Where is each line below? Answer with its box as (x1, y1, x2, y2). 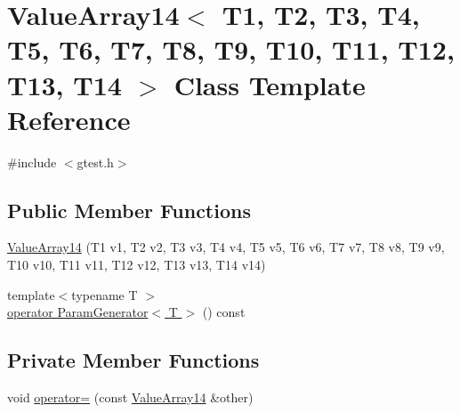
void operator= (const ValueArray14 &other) (7, 388, 254, 407)
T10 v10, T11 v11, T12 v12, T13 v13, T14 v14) (7, 255, 266, 274)
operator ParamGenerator (7, 303, 149, 321)
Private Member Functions (7, 346, 260, 374)
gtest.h (77, 152, 114, 171)
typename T (71, 285, 138, 304)
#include (7, 152, 57, 171)
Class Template (174, 66, 366, 102)
